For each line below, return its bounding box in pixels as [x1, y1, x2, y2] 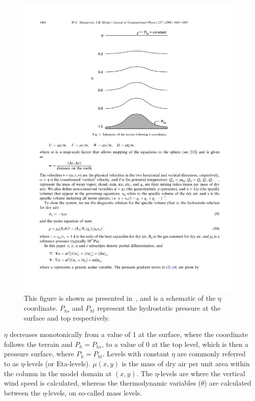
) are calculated [204, 378, 252, 388]
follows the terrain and [4, 338, 73, 349]
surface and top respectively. [24, 312, 110, 323]
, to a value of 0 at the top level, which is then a [102, 338, 249, 349]
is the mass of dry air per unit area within [122, 358, 250, 369]
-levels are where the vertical [158, 368, 246, 378]
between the [4, 387, 41, 398]
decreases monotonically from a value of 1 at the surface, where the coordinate [9, 329, 248, 339]
